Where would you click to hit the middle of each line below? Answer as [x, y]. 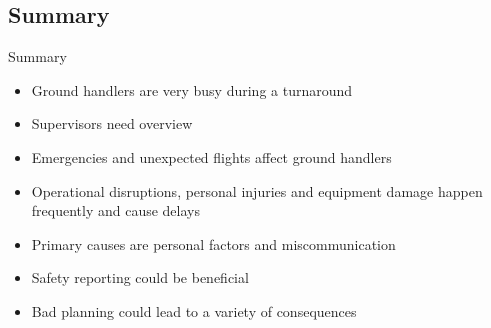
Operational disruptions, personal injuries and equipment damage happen [257, 190]
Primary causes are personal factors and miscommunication [213, 243]
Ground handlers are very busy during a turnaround [192, 89]
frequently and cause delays [115, 210]
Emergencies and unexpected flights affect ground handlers [211, 156]
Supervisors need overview [112, 123]
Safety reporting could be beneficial [140, 277]
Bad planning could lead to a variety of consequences [194, 310]
